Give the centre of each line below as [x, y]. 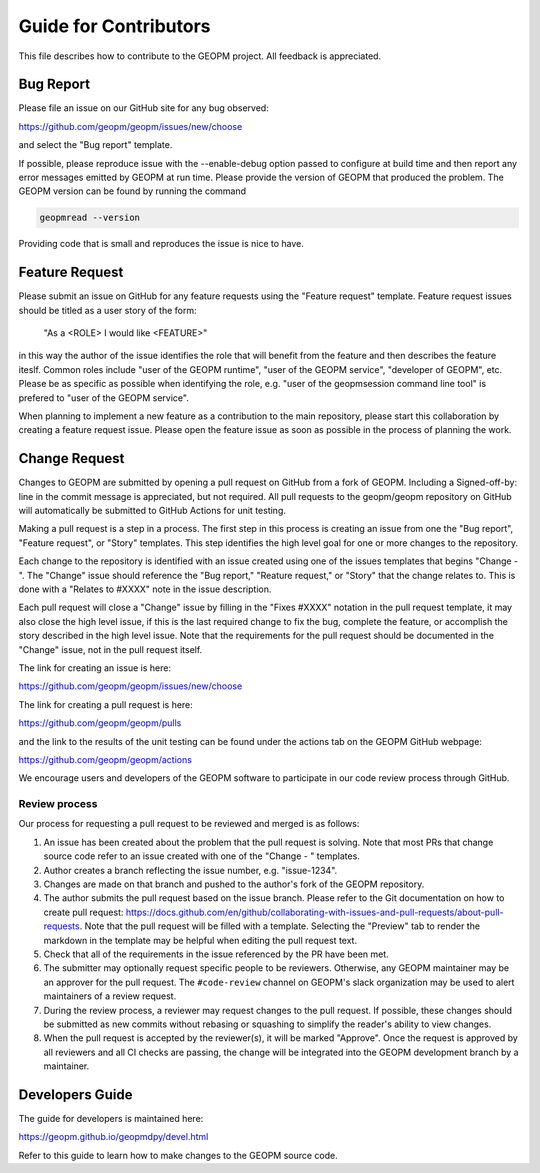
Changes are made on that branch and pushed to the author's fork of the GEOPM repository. [234, 884]
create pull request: [83, 912]
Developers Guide [75, 1094]
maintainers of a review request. [110, 996]
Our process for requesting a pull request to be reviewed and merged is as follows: [189, 824]
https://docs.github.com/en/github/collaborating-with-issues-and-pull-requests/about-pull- [314, 912]
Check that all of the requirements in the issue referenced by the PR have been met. [216, 954]
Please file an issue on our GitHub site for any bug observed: [143, 108]
